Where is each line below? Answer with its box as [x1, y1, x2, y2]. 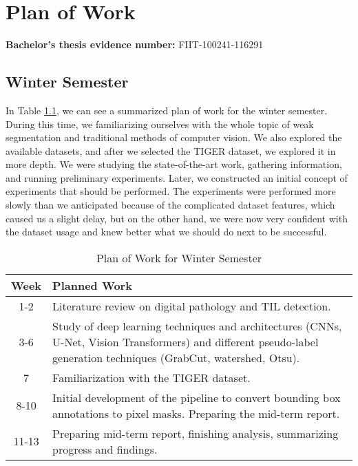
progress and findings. [52, 441, 158, 457]
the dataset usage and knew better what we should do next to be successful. [6, 224, 327, 239]
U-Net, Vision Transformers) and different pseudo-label [52, 333, 319, 350]
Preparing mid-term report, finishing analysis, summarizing [52, 425, 339, 441]
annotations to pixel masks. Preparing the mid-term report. [52, 405, 340, 421]
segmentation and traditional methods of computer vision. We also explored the [6, 130, 342, 145]
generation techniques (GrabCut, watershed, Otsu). [52, 349, 300, 366]
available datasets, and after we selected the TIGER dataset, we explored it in [6, 143, 336, 158]
